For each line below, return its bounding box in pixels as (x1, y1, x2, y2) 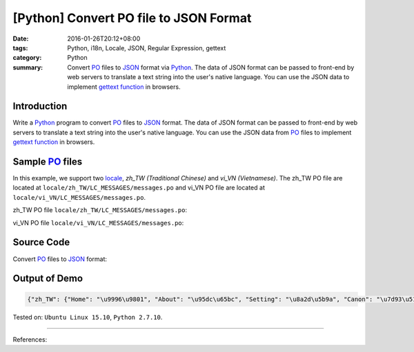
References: (12, 335, 48, 344)
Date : (12, 34, 29, 43)
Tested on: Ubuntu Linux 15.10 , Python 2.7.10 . (12, 313, 163, 321)
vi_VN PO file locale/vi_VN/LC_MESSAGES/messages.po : (12, 218, 184, 227)
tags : (12, 43, 28, 52)
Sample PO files (12, 156, 83, 167)
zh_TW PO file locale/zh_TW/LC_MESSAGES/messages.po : (12, 206, 188, 214)
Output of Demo (12, 273, 83, 284)
